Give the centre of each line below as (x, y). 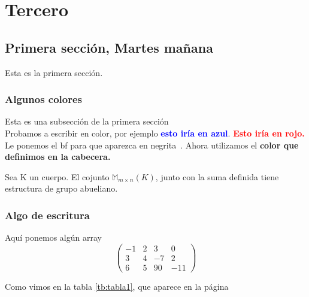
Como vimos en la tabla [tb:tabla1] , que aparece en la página (117, 286)
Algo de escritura (47, 215)
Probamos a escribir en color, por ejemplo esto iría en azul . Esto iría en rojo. (155, 133)
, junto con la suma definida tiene (217, 176)
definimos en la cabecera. (58, 157)
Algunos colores (44, 99)
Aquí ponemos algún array (53, 237)
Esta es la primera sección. (54, 72)
